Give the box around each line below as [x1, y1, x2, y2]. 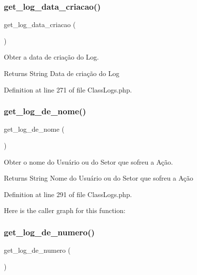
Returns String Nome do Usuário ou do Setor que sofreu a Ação [4, 173, 194, 183]
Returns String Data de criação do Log [4, 68, 120, 78]
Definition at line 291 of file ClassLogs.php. [4, 189, 132, 199]
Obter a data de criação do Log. [4, 52, 99, 62]
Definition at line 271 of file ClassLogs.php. [4, 84, 132, 94]
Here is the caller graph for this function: [4, 205, 126, 215]
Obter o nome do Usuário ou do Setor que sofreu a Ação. [4, 156, 173, 167]
